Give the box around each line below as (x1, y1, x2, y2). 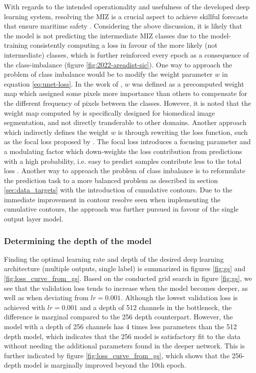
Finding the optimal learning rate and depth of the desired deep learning (4, 253, 224, 264)
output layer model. (4, 214, 64, 224)
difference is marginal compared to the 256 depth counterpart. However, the (4, 311, 233, 322)
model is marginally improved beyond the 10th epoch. (23, 360, 187, 370)
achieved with (4, 302, 45, 312)
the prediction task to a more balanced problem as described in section (4, 175, 218, 185)
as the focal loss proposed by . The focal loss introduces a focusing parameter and (4, 136, 251, 147)
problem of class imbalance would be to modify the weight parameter (4, 69, 213, 79)
